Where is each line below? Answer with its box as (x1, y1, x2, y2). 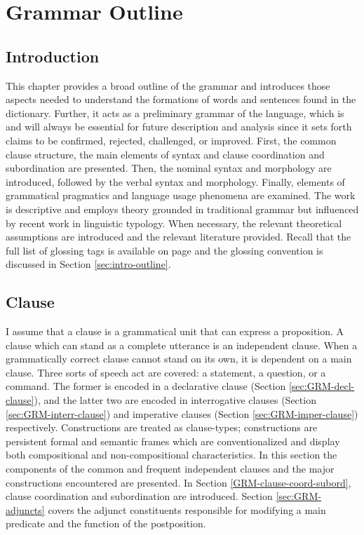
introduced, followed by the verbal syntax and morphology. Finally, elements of (6, 174, 345, 189)
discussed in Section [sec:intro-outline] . (6, 257, 171, 271)
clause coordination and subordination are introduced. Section (6, 489, 273, 503)
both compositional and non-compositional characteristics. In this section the (6, 447, 337, 462)
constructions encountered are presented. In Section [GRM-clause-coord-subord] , (6, 475, 351, 489)
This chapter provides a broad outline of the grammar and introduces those (6, 78, 330, 93)
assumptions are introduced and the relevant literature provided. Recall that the (6, 229, 351, 244)
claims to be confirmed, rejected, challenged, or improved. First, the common (6, 133, 337, 147)
